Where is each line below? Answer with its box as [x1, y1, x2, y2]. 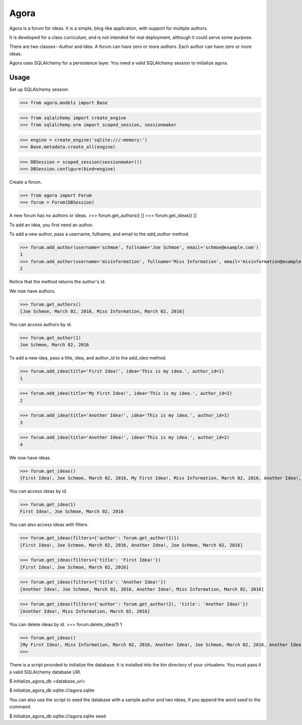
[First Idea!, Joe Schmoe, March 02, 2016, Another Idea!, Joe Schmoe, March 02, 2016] [20, 542, 243, 548]
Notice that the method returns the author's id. [9, 279, 106, 285]
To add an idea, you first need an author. [9, 222, 94, 228]
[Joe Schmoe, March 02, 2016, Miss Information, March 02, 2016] [20, 308, 185, 314]
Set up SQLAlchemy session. [9, 86, 69, 93]
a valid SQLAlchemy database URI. [9, 669, 82, 675]
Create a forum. [9, 179, 42, 185]
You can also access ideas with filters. [9, 522, 89, 528]
